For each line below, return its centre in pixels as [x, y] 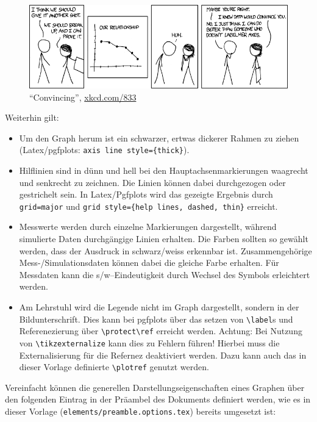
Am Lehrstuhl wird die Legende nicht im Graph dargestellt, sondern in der [159, 306]
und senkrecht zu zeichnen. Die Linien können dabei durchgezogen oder [152, 182]
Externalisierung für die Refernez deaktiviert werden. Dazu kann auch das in [163, 355]
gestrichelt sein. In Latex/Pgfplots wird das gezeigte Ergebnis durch [146, 194]
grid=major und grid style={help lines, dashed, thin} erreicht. [148, 206]
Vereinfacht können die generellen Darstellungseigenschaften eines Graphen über [155, 387]
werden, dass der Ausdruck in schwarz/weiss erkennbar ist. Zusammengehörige [166, 250]
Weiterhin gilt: [32, 117]
